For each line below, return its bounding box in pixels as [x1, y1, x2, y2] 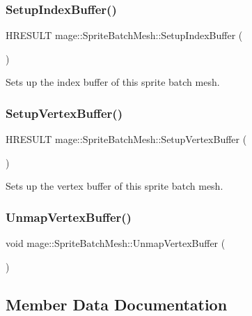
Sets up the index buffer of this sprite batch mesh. [6, 75, 220, 89]
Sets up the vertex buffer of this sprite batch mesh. [6, 179, 223, 193]
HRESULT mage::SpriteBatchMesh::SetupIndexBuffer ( [6, 28, 243, 43]
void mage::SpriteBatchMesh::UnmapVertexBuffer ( [6, 236, 226, 250]
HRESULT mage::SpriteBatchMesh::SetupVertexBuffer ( [6, 132, 247, 146]
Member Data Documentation [6, 293, 228, 315]
